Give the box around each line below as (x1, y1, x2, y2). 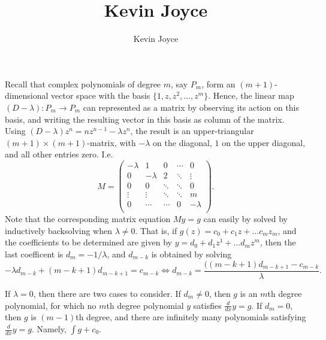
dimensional (5, 89, 49, 102)
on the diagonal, (153, 136, 212, 148)
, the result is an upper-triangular (130, 125, 254, 137)
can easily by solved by (203, 212, 288, 225)
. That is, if (135, 224, 177, 236)
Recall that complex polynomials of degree (5, 77, 161, 90)
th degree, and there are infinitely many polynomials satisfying (76, 311, 306, 323)
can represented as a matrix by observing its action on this (83, 101, 300, 113)
